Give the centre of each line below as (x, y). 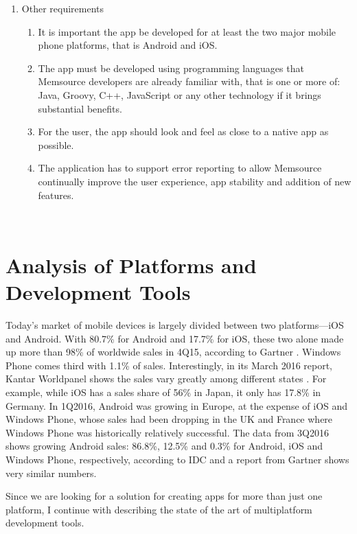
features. (56, 195)
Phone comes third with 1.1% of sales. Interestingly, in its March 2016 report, (169, 365)
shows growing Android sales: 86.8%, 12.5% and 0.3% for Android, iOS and (164, 446)
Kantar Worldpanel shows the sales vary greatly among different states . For (166, 379)
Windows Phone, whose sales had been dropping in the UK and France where (169, 419)
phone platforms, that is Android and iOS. (128, 45)
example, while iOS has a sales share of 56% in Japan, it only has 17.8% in (163, 392)
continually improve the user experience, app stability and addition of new (195, 181)
